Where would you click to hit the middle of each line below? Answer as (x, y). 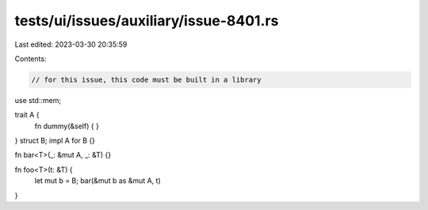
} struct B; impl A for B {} (55, 141)
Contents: (31, 59)
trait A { (27, 115)
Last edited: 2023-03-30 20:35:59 (71, 44)
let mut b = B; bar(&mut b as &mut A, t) (98, 181)
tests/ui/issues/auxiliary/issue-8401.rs (147, 21)
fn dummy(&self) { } (67, 126)
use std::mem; (38, 100)
